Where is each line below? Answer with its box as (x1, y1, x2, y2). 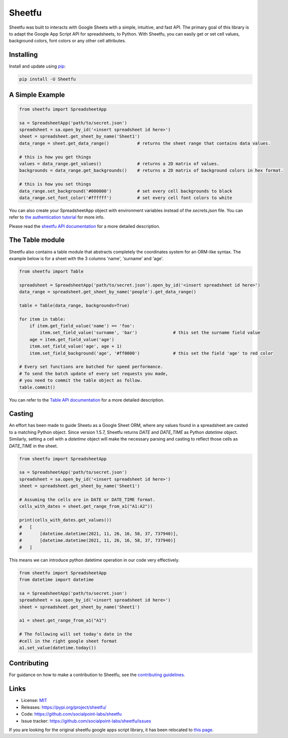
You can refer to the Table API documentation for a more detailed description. (9, 397, 165, 403)
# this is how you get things (19, 154, 91, 160)
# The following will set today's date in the (19, 631, 132, 637)
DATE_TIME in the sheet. (9, 443, 58, 449)
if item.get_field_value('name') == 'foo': (29, 323, 135, 329)
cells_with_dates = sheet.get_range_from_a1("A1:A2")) (19, 504, 153, 509)
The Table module (9, 236, 65, 244)
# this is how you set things (19, 182, 91, 187)
